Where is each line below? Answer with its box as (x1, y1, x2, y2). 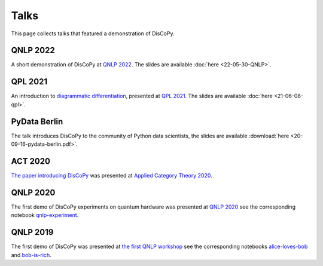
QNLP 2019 (11, 227, 54, 237)
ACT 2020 (11, 156, 51, 166)
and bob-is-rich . (11, 251, 51, 258)
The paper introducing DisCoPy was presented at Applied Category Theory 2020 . (11, 172, 212, 179)
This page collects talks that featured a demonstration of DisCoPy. (11, 30, 175, 37)
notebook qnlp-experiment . (11, 212, 79, 219)
